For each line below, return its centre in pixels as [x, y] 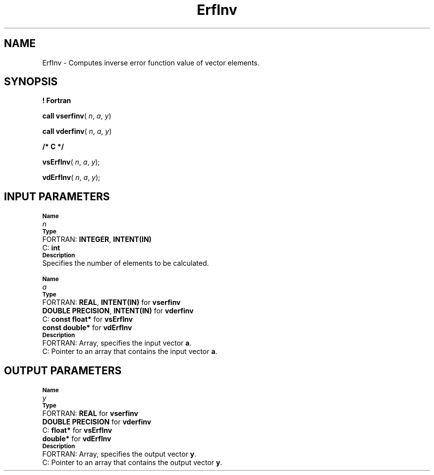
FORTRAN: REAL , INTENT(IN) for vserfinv [111, 302]
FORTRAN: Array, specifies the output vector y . [119, 454]
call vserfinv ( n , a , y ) [77, 116]
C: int [51, 248]
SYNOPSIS [31, 82]
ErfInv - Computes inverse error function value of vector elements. [151, 62]
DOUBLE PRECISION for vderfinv [97, 422]
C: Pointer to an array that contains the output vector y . [132, 463]
